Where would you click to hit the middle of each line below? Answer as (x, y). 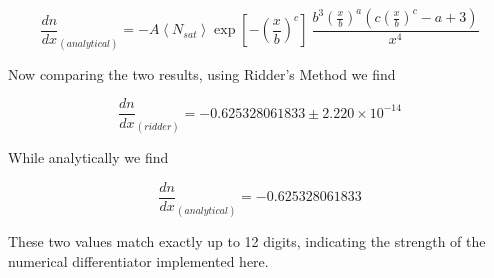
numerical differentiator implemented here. (138, 260)
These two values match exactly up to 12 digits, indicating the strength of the (247, 240)
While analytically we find (88, 157)
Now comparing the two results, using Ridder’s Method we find (202, 73)
